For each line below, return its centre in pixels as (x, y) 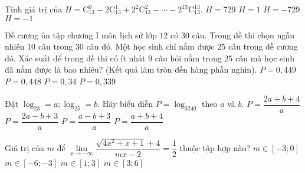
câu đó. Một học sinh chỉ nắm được (150, 46)
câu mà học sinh (265, 58)
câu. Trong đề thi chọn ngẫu (243, 35)
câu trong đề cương (263, 46)
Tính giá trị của (34, 9)
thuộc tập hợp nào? (215, 147)
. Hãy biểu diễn (125, 104)
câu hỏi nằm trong (188, 58)
